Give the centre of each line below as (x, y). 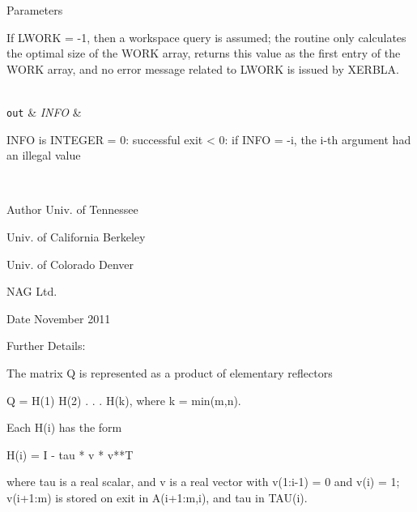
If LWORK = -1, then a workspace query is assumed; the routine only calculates (206, 37)
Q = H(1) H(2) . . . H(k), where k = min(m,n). (124, 400)
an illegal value (44, 155)
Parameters (35, 10)
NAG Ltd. (32, 291)
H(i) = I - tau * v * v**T (70, 454)
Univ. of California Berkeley (76, 237)
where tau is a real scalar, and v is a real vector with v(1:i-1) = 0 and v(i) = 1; (203, 482)
